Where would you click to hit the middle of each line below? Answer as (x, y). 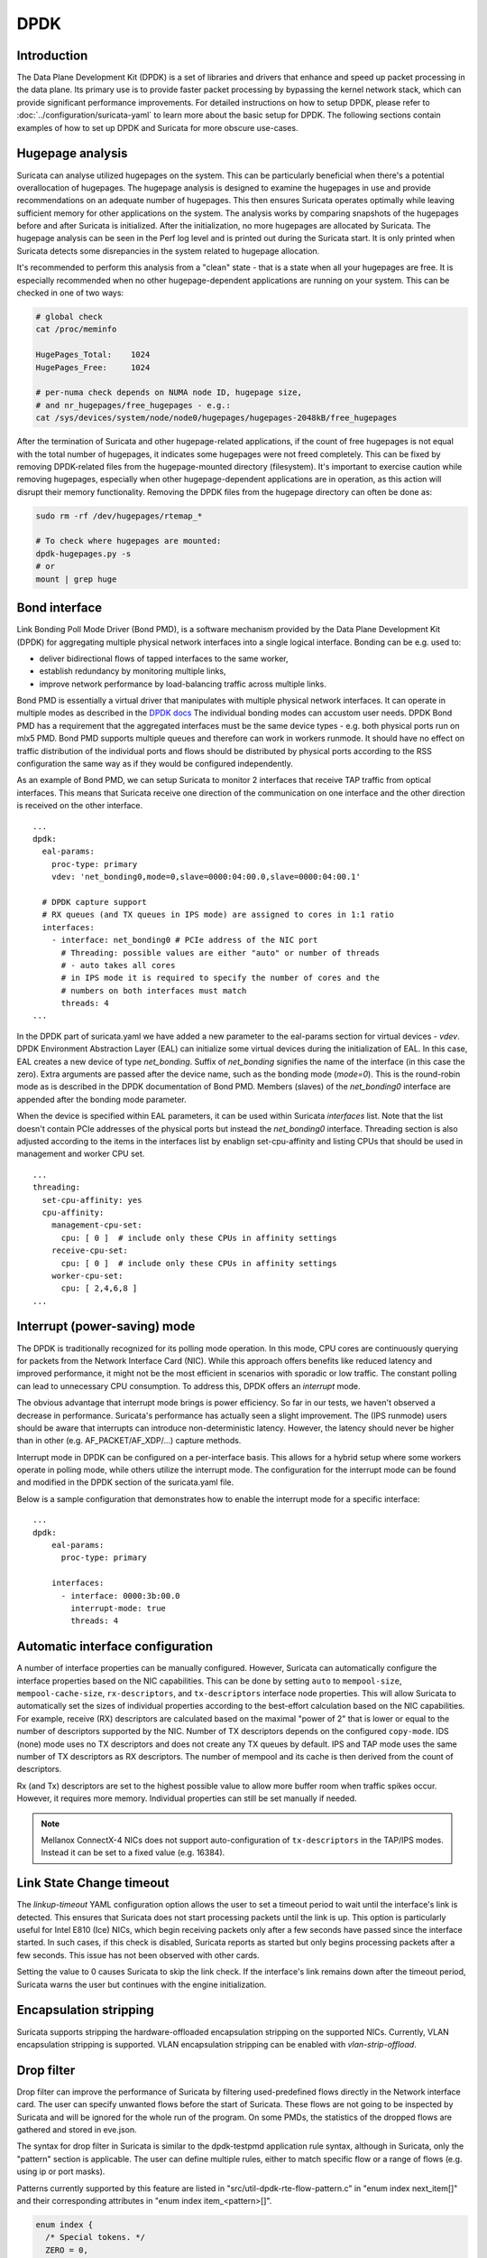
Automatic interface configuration (115, 1647)
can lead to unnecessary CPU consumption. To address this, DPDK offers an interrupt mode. (188, 1386)
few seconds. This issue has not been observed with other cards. (138, 1955)
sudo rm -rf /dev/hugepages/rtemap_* (119, 516)
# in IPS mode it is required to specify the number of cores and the (221, 978)
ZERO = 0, (67, 2250)
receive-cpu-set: (89, 1250)
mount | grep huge (76, 579)
